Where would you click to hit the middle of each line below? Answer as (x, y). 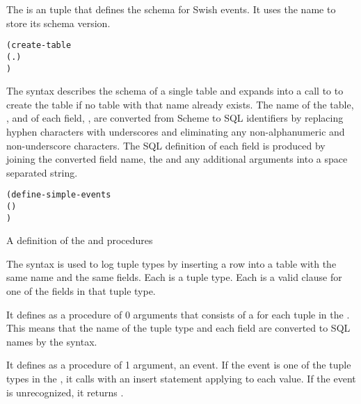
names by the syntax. (52, 341)
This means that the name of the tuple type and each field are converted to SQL (178, 328)
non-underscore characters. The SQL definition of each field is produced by (166, 145)
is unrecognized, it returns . (65, 392)
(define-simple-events (59, 195)
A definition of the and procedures (80, 240)
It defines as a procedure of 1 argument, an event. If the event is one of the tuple (179, 365)
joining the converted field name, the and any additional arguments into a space (177, 159)
